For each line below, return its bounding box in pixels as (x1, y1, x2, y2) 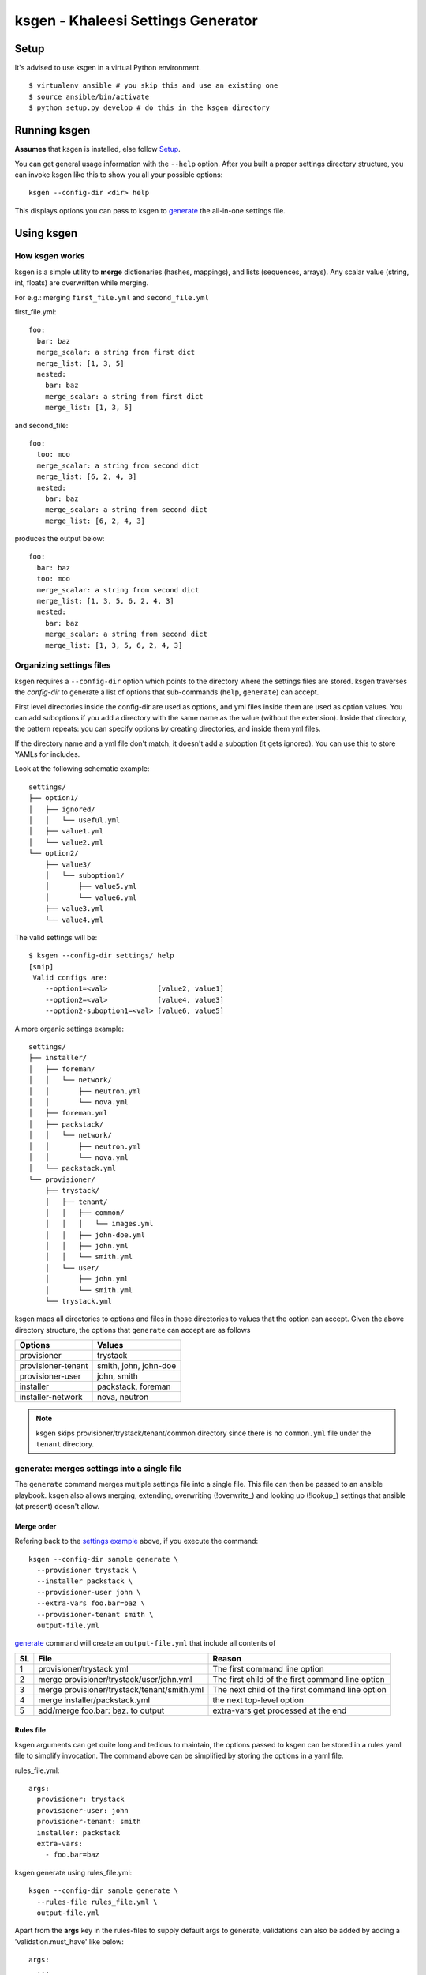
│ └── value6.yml (44, 893, 137, 902)
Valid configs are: (32, 973, 108, 983)
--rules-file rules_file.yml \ (36, 1897, 158, 1906)
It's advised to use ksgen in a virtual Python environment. (14, 63, 201, 73)
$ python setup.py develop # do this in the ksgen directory (28, 103, 270, 112)
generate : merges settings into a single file (14, 1462, 182, 1473)
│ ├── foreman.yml (28, 1108, 108, 1118)
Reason (212, 1653, 242, 1664)
